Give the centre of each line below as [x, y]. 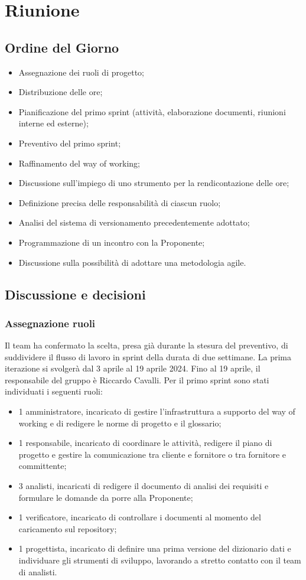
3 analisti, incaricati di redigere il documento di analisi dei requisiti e [144, 486]
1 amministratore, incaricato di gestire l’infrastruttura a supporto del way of [157, 411]
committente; [43, 466]
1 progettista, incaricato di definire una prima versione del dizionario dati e [155, 548]
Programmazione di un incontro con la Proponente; [112, 242]
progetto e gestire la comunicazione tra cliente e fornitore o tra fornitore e [152, 454]
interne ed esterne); [53, 123]
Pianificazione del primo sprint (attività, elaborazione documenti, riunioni [152, 111]
